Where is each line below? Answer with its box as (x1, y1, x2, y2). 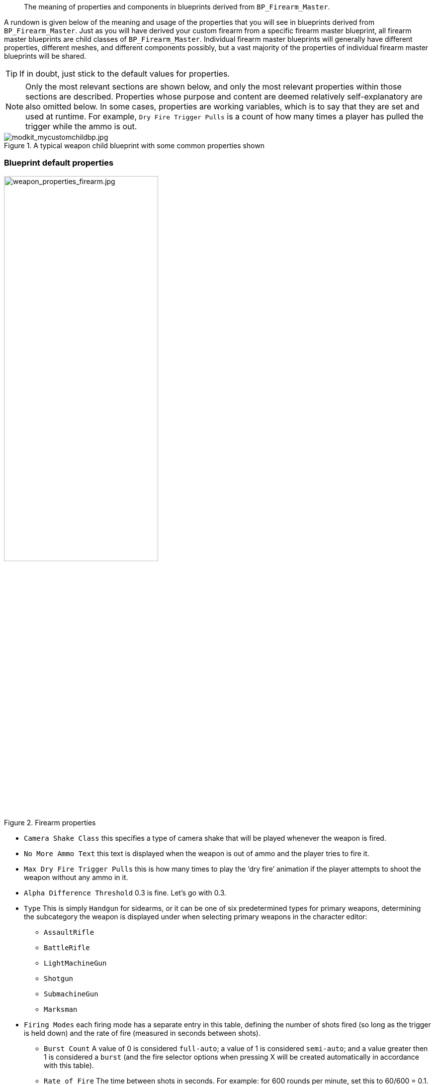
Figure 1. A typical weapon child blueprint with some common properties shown (4, 141, 265, 150)
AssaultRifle (44, 928, 94, 936)
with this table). (44, 1061, 94, 1070)
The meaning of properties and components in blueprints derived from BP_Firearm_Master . (24, 2, 330, 11)
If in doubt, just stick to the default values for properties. (19, 69, 230, 79)
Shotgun (44, 974, 74, 983)
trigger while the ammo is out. (25, 121, 137, 131)
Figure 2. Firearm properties (4, 818, 96, 827)
